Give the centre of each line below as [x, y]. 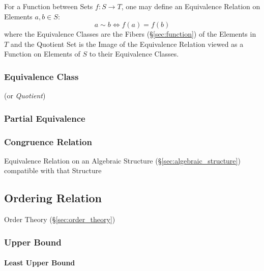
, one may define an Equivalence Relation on [191, 6]
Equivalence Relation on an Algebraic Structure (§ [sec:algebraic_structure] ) [122, 160]
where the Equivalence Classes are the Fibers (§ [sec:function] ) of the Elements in [130, 34]
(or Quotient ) [25, 96]
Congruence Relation [48, 141]
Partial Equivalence [45, 118]
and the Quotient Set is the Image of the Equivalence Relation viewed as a [127, 44]
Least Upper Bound [40, 263]
